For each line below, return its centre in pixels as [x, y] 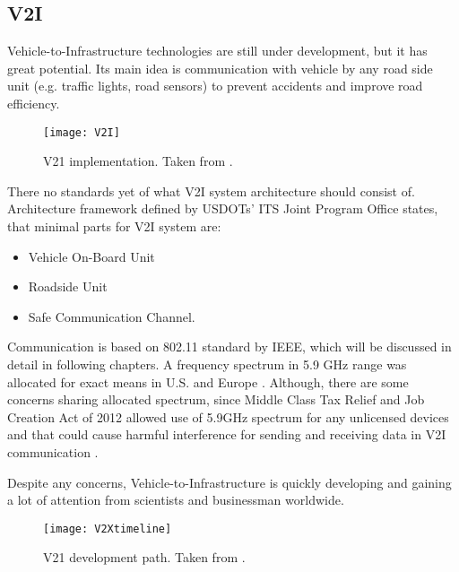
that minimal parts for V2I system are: [114, 226]
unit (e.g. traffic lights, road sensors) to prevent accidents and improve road [215, 86]
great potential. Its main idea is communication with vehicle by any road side [220, 68]
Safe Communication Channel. [112, 316]
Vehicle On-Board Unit [91, 256]
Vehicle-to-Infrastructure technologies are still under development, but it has [217, 51]
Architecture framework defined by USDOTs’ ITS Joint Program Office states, [223, 208]
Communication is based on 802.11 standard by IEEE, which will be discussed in [229, 347]
